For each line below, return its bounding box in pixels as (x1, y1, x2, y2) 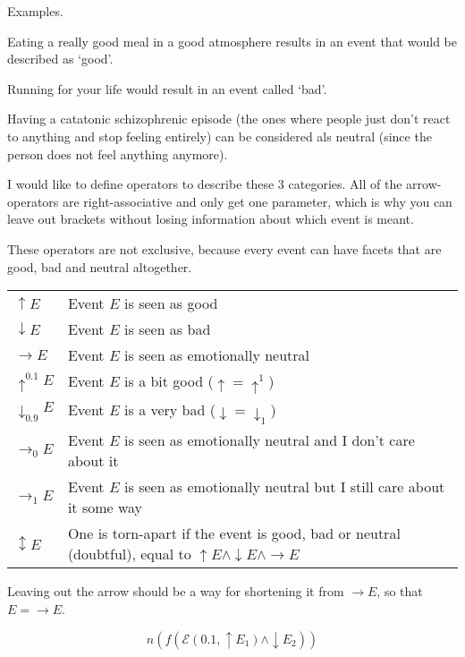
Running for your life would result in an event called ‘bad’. (7, 79, 327, 98)
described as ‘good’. (7, 49, 114, 68)
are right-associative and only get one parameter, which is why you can (62, 192, 452, 210)
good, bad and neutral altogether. (7, 257, 192, 276)
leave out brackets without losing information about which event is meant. (7, 209, 414, 228)
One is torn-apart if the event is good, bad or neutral (67, 523, 401, 544)
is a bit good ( (124, 371, 214, 392)
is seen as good (124, 293, 218, 314)
